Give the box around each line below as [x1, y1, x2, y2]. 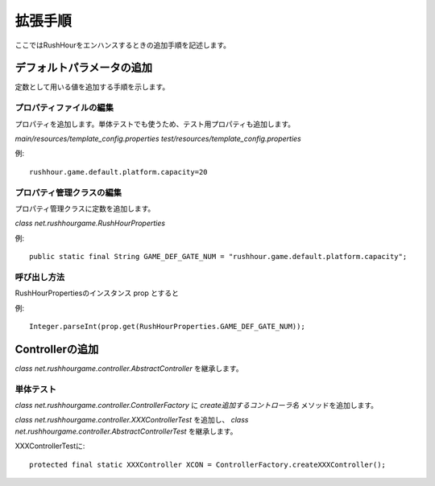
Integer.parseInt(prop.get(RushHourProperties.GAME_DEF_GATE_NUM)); [29, 322, 305, 331]
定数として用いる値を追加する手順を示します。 [14, 82, 170, 92]
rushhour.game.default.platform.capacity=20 [29, 167, 209, 176]
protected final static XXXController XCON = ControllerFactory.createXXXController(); [29, 459, 387, 469]
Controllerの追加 [14, 342, 99, 356]
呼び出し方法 [14, 271, 65, 282]
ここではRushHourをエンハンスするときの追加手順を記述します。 [14, 40, 231, 50]
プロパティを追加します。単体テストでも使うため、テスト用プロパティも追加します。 [14, 119, 296, 129]
